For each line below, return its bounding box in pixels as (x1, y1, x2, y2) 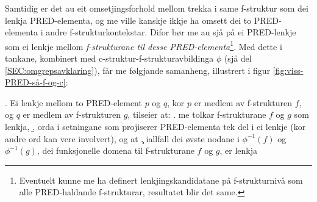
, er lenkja (219, 144, 257, 157)
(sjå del (224, 52, 252, 65)
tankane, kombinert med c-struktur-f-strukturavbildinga (5, 52, 214, 65)
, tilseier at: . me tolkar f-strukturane (127, 108, 266, 121)
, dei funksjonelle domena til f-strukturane (37, 144, 194, 157)
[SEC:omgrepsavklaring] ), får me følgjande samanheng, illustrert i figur (5, 63, 271, 76)
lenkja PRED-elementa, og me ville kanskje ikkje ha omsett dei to (5, 13, 252, 26)
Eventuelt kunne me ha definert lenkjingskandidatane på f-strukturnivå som (19, 173, 303, 186)
